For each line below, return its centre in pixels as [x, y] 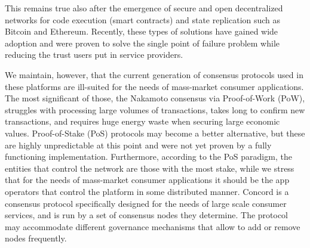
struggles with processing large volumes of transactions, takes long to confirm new [155, 109]
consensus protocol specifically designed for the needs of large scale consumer [146, 203]
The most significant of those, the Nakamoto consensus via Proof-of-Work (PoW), [155, 98]
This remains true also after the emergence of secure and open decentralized [144, 8]
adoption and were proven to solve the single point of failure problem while [142, 43]
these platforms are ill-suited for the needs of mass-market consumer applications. [154, 86]
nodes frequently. [36, 238]
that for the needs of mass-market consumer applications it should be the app [147, 180]
